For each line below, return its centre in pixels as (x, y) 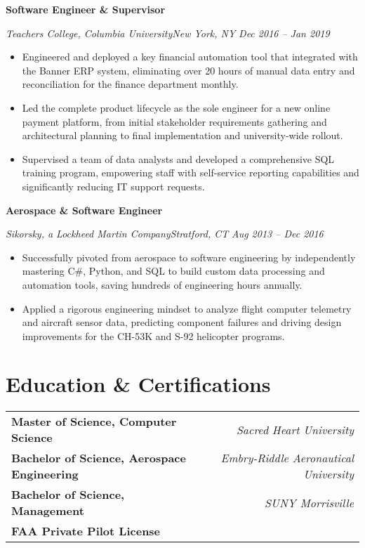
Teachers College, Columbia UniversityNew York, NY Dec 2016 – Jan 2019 (168, 33)
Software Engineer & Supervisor (86, 9)
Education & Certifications (138, 384)
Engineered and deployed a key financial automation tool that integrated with (190, 57)
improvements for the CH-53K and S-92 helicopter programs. (153, 335)
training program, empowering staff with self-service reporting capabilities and (191, 172)
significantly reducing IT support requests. (113, 186)
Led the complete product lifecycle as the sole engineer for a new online (176, 107)
